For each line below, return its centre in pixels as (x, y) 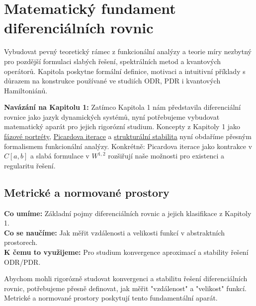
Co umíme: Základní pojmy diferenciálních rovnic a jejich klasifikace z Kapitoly (128, 213)
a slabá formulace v (60, 156)
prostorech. (21, 242)
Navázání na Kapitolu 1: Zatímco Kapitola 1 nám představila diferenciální (123, 107)
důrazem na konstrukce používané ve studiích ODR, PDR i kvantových (112, 81)
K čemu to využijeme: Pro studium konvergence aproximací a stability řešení (126, 252)
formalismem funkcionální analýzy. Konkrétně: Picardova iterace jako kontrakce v (128, 146)
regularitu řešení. (30, 165)
